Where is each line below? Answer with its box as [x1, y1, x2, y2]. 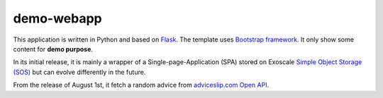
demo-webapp [13, 11, 102, 26]
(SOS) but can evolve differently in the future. [13, 68, 146, 76]
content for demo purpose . [13, 44, 94, 53]
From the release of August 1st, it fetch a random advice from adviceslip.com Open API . [13, 81, 270, 90]
